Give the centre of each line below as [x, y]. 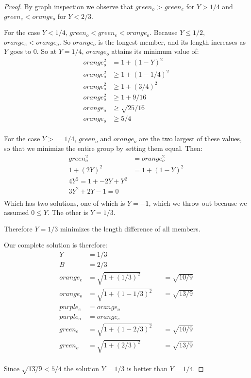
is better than [147, 369]
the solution [82, 369]
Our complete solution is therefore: [56, 245]
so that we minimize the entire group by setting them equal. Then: [103, 148]
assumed [17, 212]
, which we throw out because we [198, 203]
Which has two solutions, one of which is [65, 203]
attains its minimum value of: [155, 51]
